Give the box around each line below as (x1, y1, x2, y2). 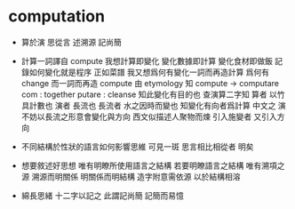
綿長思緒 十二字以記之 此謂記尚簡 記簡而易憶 (20, 189, 184, 201)
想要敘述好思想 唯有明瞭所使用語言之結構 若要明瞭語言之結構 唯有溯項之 (20, 160, 285, 171)
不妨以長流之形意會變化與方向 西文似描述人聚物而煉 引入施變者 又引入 (20, 111, 277, 122)
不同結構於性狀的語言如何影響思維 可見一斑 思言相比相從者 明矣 (20, 141, 254, 152)
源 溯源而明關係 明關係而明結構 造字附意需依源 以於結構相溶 (20, 171, 241, 181)
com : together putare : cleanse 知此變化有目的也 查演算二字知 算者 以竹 (20, 89, 285, 100)
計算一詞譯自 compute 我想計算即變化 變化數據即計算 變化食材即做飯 (20, 55, 273, 66)
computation (8, 6, 106, 27)
